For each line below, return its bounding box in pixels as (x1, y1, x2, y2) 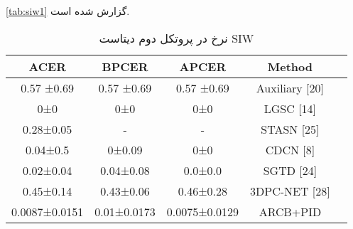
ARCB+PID (259, 203, 322, 220)
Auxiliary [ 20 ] (256, 79, 325, 96)
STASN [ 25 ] (261, 120, 320, 137)
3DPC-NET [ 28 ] (250, 182, 330, 199)
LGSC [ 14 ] (264, 100, 317, 117)
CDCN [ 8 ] (265, 141, 315, 158)
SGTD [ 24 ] (263, 161, 317, 179)
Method (267, 58, 313, 75)
